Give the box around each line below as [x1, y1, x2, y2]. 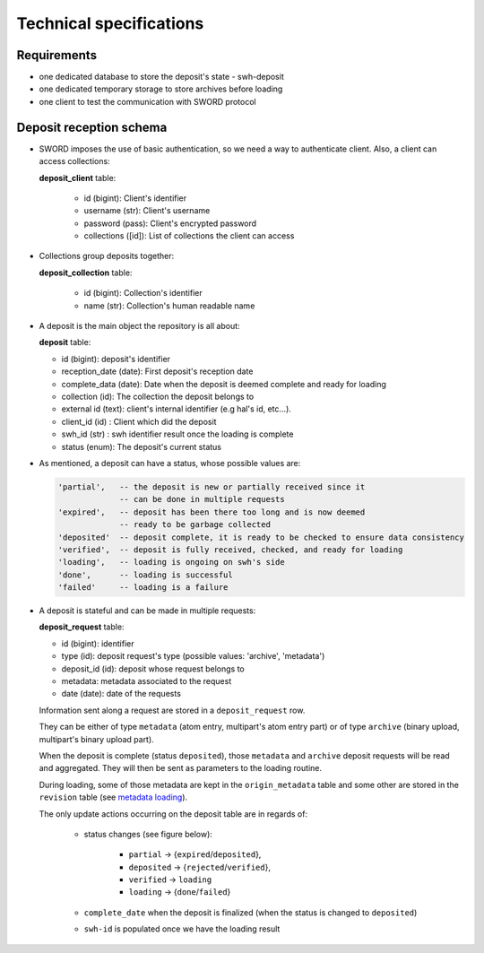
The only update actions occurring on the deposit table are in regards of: [39, 808, 308, 819]
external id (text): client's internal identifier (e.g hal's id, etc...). [61, 403, 291, 414]
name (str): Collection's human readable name [83, 300, 255, 311]
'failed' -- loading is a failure [57, 583, 229, 593]
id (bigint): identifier [61, 637, 134, 649]
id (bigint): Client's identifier [83, 193, 187, 204]
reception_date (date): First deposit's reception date [61, 366, 254, 377]
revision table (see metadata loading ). [39, 792, 188, 802]
